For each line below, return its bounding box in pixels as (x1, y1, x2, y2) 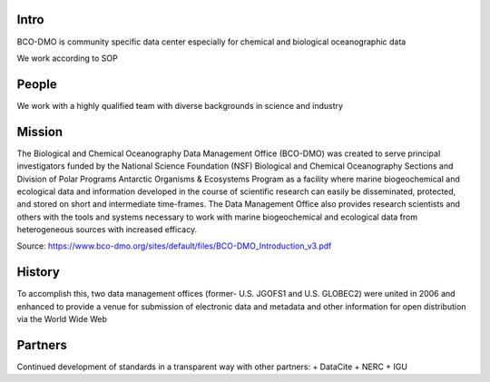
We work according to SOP (16, 53, 118, 64)
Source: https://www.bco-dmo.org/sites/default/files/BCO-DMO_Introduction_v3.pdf (16, 240, 332, 251)
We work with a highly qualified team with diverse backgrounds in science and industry (16, 100, 344, 111)
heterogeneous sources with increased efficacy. (16, 224, 198, 235)
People (16, 76, 58, 92)
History (16, 264, 61, 280)
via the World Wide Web (16, 314, 108, 325)
